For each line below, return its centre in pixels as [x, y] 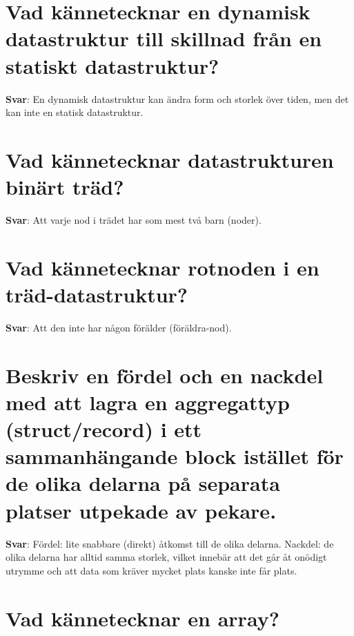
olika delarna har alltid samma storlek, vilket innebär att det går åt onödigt [166, 557]
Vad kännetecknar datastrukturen [170, 159]
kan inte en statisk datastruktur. [75, 112]
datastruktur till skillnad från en [164, 38]
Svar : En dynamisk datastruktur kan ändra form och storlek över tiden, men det [177, 98]
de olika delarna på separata [143, 483]
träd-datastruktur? [97, 294]
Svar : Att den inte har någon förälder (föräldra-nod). [119, 327]
